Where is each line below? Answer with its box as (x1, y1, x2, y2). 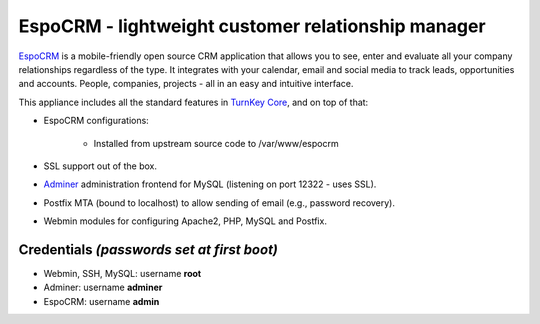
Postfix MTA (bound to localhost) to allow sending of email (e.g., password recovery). (43, 196, 395, 209)
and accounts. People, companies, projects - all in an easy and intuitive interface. (18, 78, 354, 90)
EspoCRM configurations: (43, 115, 149, 127)
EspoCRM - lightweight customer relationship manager (18, 15, 486, 37)
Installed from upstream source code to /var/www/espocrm (93, 137, 339, 149)
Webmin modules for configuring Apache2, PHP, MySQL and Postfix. (43, 215, 327, 227)
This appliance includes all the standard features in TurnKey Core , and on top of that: (18, 96, 369, 108)
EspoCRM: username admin (43, 295, 160, 307)
